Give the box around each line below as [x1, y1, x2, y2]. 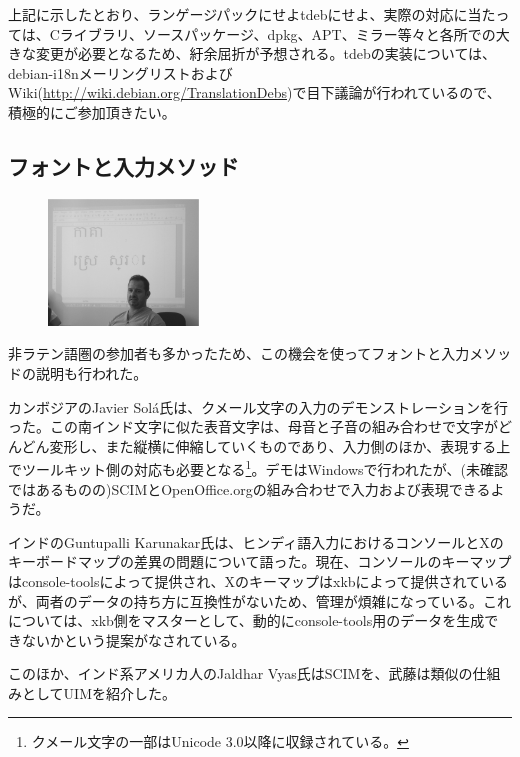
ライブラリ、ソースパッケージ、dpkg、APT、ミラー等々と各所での [59, 23, 496, 44]
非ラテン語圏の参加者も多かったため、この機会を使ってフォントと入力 [8, 343, 470, 364]
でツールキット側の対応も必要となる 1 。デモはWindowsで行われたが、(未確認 [8, 456, 508, 479]
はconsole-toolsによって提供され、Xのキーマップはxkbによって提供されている [8, 570, 509, 591]
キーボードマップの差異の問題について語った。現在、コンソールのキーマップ [8, 551, 512, 572]
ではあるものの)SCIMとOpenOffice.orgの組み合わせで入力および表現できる [8, 478, 491, 499]
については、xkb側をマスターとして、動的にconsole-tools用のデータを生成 [8, 610, 485, 631]
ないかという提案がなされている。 [21, 629, 246, 650]
